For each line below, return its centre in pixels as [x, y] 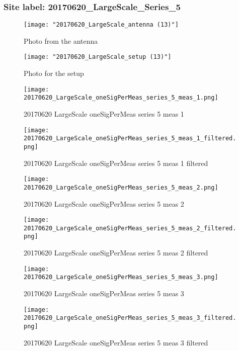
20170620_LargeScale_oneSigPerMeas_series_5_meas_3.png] [121, 277]
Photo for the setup [54, 73]
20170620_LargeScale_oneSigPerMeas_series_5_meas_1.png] [121, 98]
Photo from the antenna [61, 40]
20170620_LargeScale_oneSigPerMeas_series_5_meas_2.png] [121, 187]
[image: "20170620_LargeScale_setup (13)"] [98, 57]
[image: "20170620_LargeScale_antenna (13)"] [101, 25]
